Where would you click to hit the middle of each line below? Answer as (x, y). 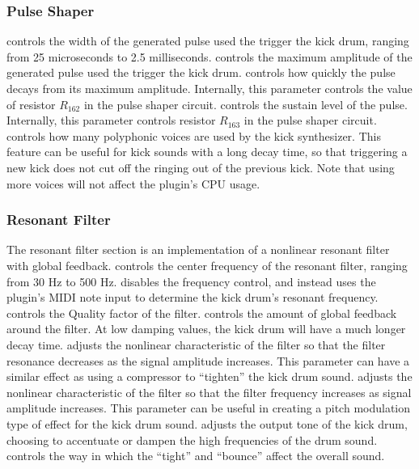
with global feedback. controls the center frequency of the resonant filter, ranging (207, 265)
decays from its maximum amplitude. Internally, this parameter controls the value (209, 88)
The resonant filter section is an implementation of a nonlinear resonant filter (198, 249)
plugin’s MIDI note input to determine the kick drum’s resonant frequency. (193, 297)
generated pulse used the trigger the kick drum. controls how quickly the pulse (201, 72)
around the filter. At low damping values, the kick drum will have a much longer (206, 329)
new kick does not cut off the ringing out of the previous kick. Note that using (201, 167)
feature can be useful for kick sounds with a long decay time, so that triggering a (207, 152)
